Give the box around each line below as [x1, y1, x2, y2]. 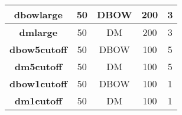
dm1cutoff [14, 94, 62, 107]
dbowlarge [14, 8, 63, 21]
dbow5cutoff [9, 42, 67, 56]
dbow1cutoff [9, 77, 67, 90]
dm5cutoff [14, 60, 62, 73]
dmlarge [19, 25, 58, 39]
